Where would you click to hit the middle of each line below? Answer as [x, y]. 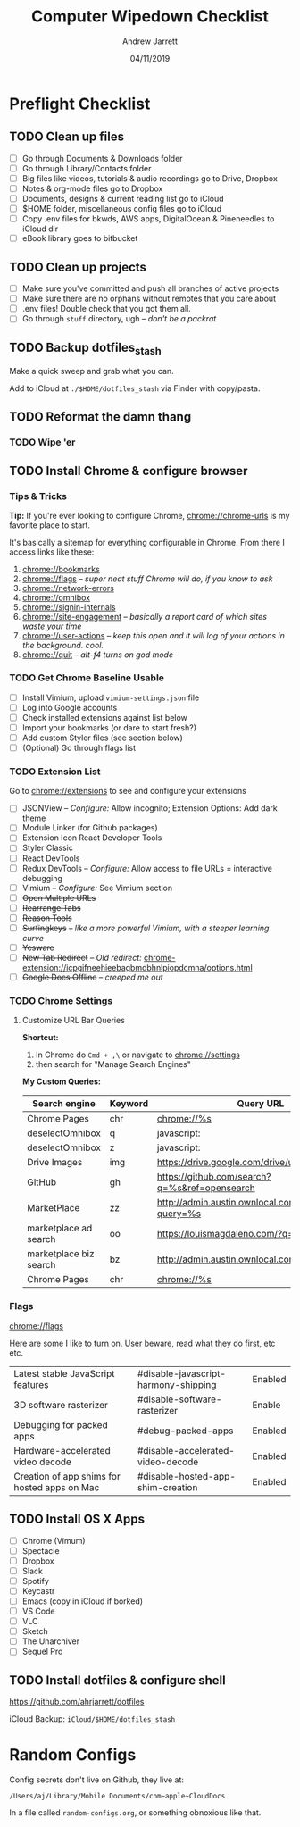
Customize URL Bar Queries [73, 1021]
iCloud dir [40, 229]
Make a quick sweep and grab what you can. [92, 371]
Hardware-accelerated [62, 1450]
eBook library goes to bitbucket [80, 238]
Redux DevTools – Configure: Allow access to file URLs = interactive [147, 868]
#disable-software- [179, 1399]
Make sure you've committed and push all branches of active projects [150, 288]
